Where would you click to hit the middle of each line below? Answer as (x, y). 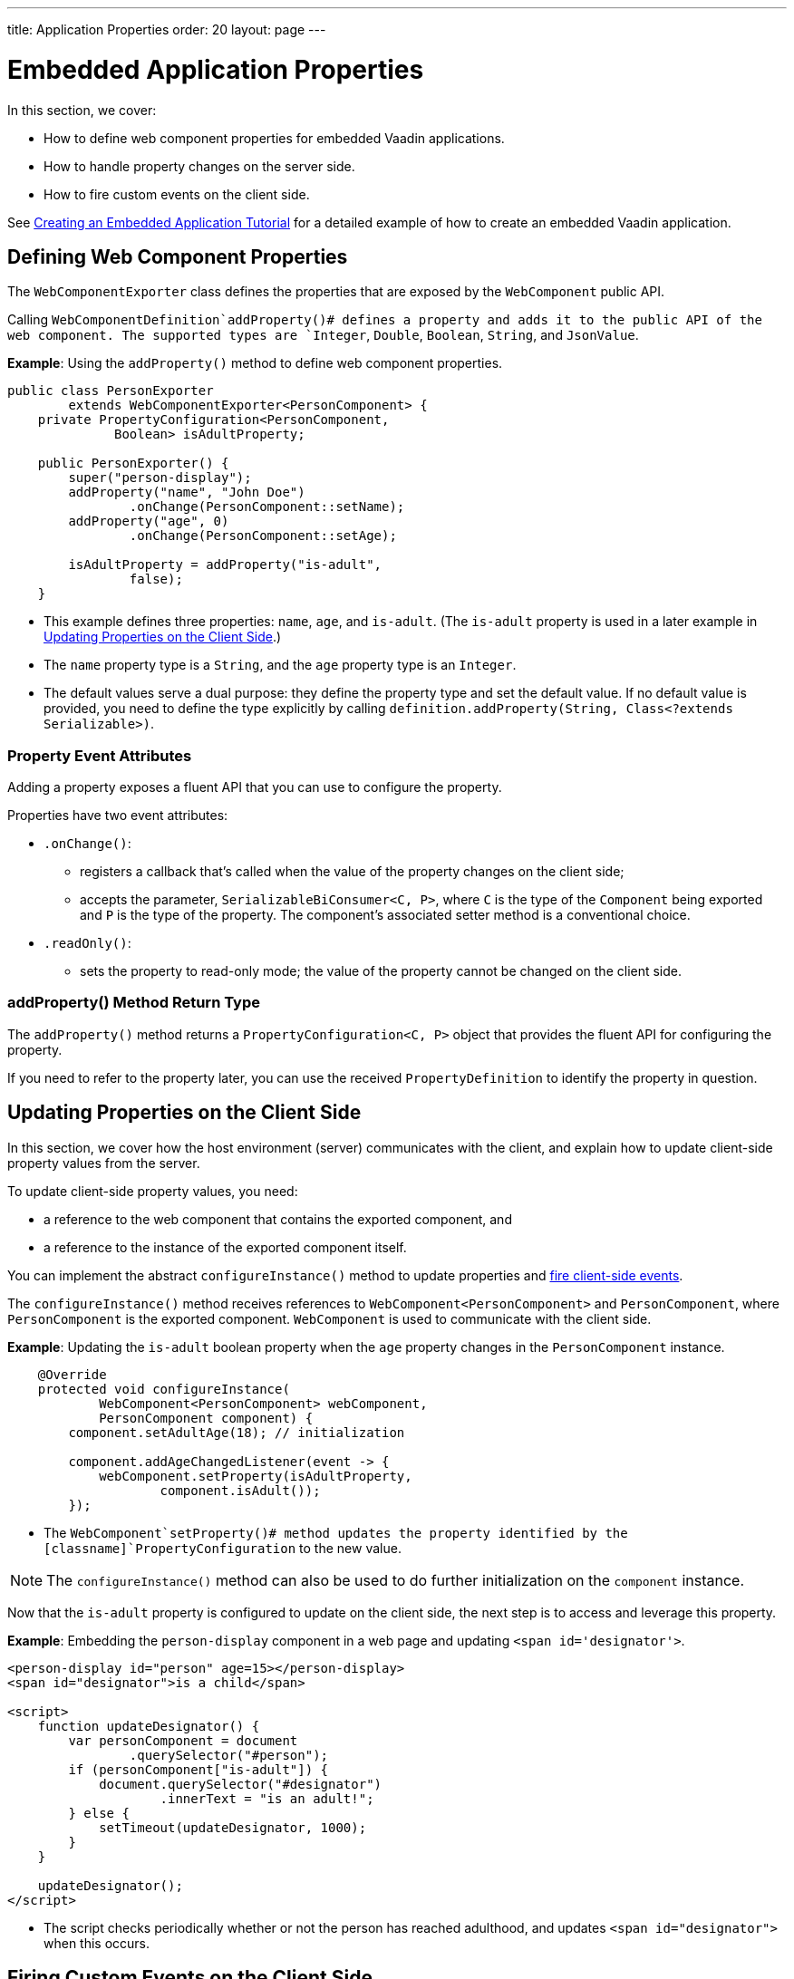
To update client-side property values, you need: (153, 1191)
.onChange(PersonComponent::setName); (267, 507)
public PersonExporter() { (133, 463)
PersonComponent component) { (206, 1418)
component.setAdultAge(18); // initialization (237, 1432)
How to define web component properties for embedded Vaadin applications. (274, 138)
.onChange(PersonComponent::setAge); (263, 536)
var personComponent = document (183, 1740)
